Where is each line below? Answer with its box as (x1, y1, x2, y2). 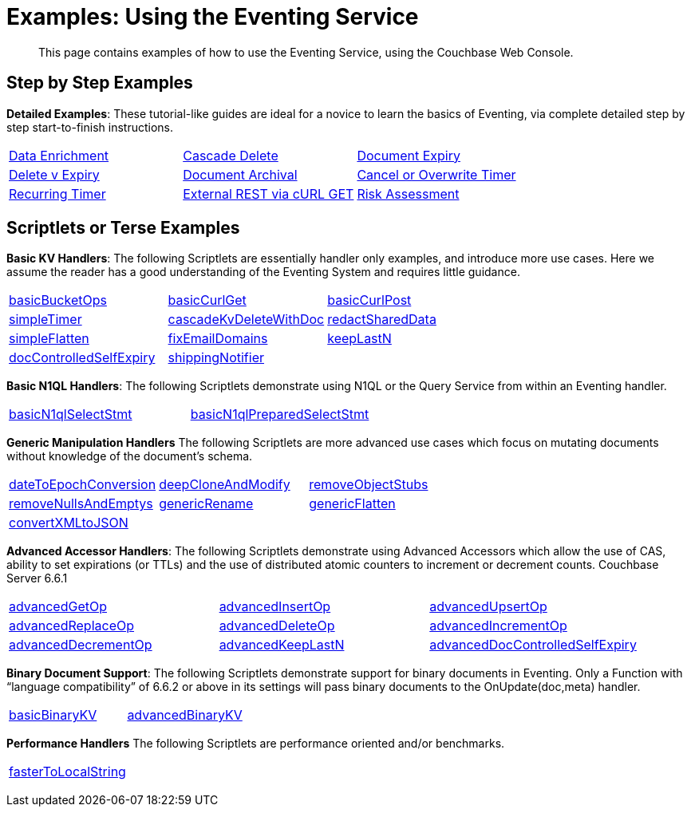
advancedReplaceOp (9, 618, 135, 634)
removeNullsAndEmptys (9, 495, 153, 512)
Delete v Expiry (9, 166, 100, 183)
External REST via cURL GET (183, 185, 354, 202)
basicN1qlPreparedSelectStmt (190, 406, 369, 423)
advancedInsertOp (219, 598, 331, 615)
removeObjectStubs (309, 476, 428, 493)
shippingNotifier (168, 349, 265, 366)
